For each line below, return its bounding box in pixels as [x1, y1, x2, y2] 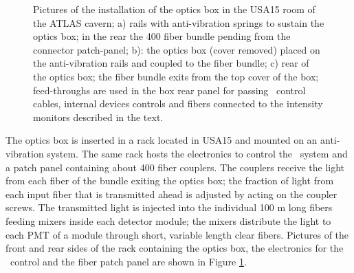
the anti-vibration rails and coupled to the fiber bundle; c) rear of [33, 56, 309, 70]
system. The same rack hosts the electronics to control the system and [47, 146, 348, 160]
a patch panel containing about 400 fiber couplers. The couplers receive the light [5, 160, 345, 174]
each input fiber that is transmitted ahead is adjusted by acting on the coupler [5, 186, 338, 201]
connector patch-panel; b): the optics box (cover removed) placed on [33, 42, 320, 56]
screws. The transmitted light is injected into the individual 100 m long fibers [5, 200, 333, 215]
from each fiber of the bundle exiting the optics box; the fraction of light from [5, 173, 334, 188]
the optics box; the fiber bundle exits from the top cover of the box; [33, 69, 319, 83]
